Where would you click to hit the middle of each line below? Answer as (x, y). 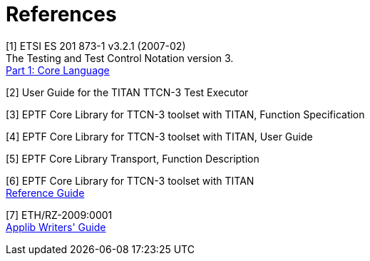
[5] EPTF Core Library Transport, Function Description (133, 158)
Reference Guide (45, 193)
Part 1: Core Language (58, 70)
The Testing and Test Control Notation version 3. (120, 58)
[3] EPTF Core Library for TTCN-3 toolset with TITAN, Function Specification (185, 114)
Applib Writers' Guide (56, 227)
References (61, 14)
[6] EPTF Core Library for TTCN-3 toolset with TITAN (130, 180)
